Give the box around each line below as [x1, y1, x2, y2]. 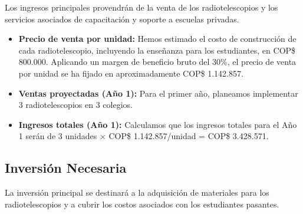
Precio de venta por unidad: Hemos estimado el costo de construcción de [18, 32, 297, 45]
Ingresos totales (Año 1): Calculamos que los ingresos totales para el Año [18, 118, 297, 130]
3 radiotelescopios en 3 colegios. [18, 98, 133, 111]
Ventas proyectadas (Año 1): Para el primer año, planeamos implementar [18, 87, 298, 99]
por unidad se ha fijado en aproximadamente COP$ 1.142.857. [18, 67, 243, 79]
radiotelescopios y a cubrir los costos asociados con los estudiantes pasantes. [5, 197, 279, 210]
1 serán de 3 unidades [18, 130, 97, 142]
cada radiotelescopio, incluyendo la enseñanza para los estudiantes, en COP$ [18, 44, 296, 56]
